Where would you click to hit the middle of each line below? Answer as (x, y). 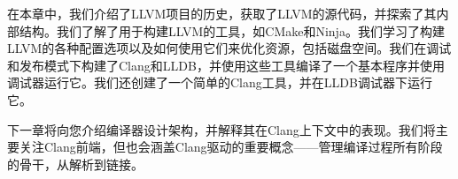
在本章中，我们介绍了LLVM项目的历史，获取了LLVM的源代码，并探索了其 (222, 13)
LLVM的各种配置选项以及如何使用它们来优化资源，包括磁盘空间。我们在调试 (229, 48)
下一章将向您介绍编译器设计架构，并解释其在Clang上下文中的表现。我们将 (221, 129)
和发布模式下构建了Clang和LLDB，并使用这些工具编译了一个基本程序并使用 (226, 65)
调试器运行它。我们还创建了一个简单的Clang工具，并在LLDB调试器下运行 (220, 82)
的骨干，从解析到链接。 (75, 164)
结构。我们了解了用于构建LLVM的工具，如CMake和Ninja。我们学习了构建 (232, 30)
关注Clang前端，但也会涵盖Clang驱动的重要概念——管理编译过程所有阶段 (231, 147)
